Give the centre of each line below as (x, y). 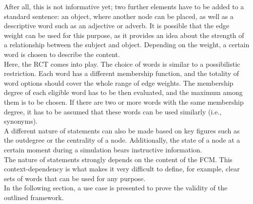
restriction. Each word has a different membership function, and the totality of (122, 73)
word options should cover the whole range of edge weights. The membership (119, 83)
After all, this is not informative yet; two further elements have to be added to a (124, 6)
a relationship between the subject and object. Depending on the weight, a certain (127, 45)
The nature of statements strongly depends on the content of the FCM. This (118, 159)
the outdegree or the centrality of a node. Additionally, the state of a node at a (122, 140)
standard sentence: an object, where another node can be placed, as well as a (119, 16)
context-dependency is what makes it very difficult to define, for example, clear (122, 169)
